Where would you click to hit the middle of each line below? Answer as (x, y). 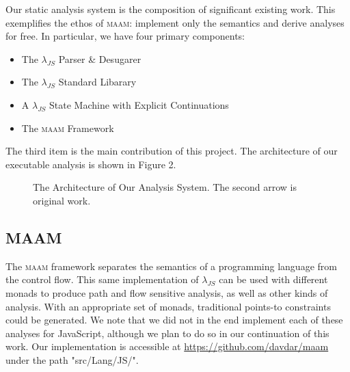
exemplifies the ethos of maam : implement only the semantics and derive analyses (175, 22)
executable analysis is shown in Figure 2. (91, 164)
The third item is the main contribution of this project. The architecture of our (172, 151)
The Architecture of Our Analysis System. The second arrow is (165, 187)
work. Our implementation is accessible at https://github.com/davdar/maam (167, 346)
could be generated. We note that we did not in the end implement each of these (174, 320)
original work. (62, 200)
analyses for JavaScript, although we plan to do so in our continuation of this (167, 333)
